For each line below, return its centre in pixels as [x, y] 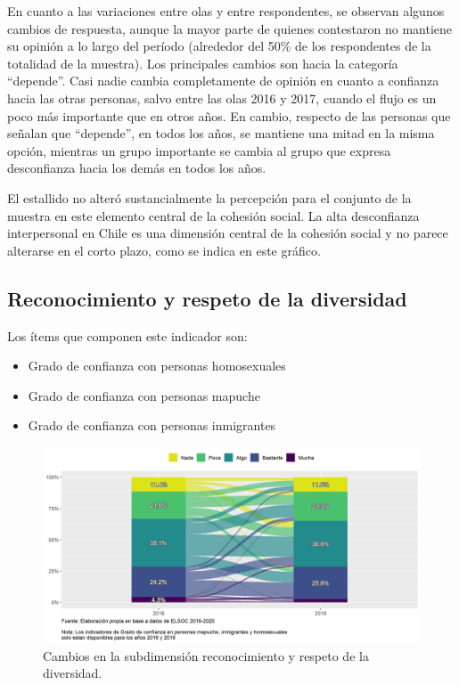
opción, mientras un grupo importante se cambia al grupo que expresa [199, 150]
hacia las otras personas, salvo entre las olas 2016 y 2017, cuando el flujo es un [222, 98]
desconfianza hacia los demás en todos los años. [137, 168]
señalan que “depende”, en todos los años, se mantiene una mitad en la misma [221, 133]
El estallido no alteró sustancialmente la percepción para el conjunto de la [209, 197]
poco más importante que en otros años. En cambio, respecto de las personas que [229, 115]
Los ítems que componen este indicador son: [127, 335]
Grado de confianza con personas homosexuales [157, 366]
